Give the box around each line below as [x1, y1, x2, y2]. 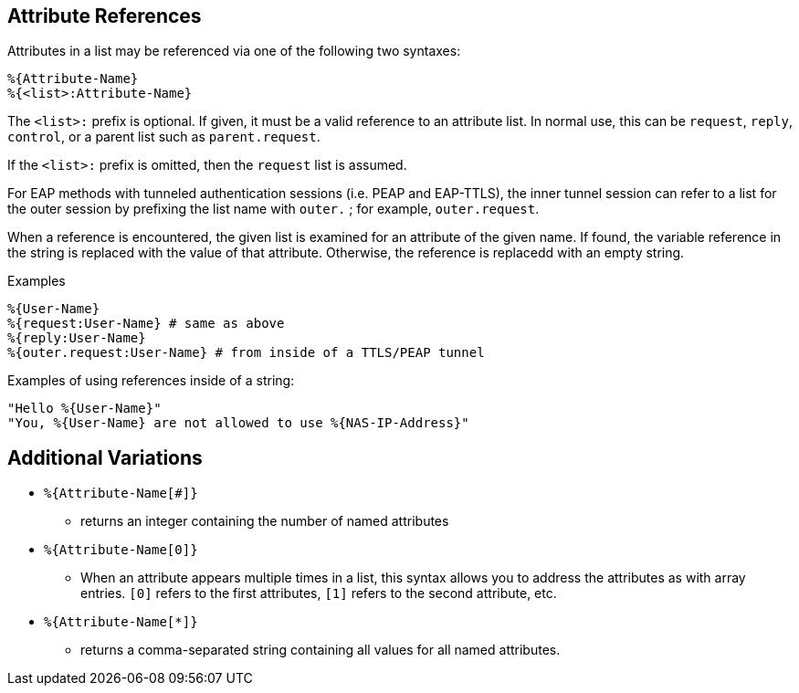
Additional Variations [7, 446, 203, 469]
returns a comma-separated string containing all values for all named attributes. [80, 642, 561, 658]
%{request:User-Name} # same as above [7, 316, 285, 331]
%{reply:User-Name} [7, 331, 146, 346]
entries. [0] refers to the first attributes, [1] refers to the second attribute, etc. [80, 585, 557, 602]
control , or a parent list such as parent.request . [7, 129, 321, 145]
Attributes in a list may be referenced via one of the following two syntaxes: [7, 43, 461, 59]
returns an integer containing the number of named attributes [80, 513, 449, 530]
